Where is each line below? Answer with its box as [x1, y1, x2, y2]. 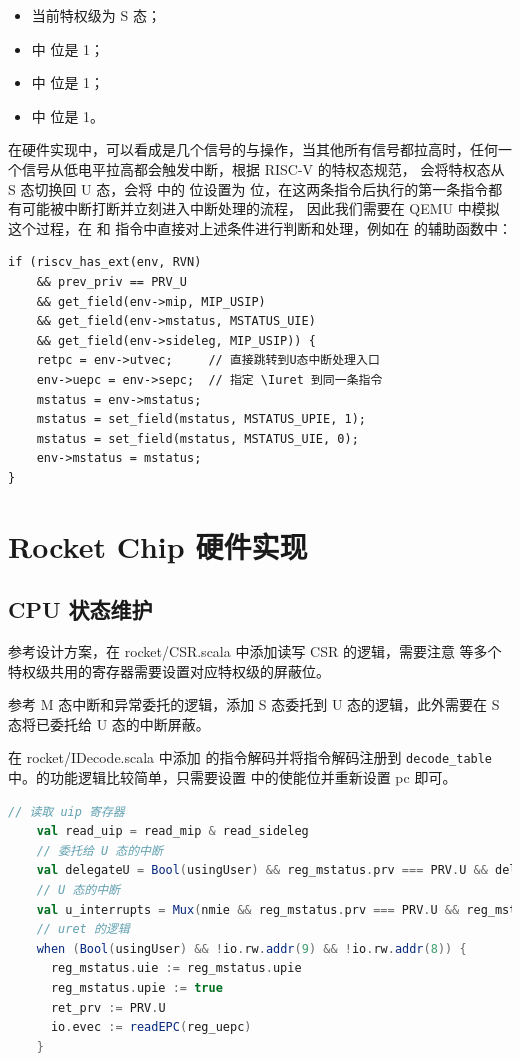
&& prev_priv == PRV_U [36, 274, 187, 289]
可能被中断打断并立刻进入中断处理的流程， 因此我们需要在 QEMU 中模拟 [21, 198, 500, 219]
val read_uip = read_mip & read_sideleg [36, 824, 309, 839]
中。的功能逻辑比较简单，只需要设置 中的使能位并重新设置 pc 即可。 [8, 767, 457, 788]
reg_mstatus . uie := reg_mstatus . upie [50, 961, 302, 976]
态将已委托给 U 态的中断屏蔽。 [8, 713, 210, 734]
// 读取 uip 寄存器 [8, 804, 125, 819]
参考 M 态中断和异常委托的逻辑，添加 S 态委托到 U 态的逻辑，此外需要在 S [8, 694, 500, 715]
